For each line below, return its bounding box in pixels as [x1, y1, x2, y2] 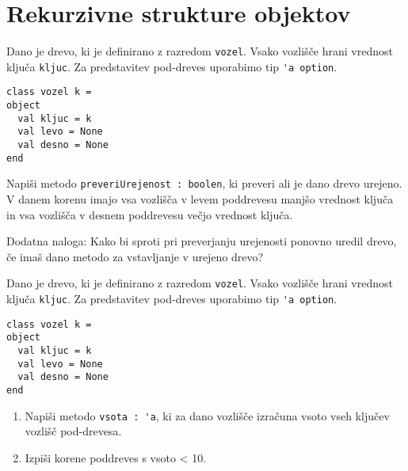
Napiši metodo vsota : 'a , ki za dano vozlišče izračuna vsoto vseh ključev [25, 407, 390, 424]
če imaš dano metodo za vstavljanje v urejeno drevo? [6, 248, 264, 264]
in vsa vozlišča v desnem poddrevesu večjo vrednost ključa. [6, 206, 293, 222]
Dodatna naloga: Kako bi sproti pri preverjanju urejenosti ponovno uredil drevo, [6, 233, 397, 249]
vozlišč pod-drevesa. [25, 423, 122, 439]
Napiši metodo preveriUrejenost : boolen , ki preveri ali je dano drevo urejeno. [6, 175, 402, 192]
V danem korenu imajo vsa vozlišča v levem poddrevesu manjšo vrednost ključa [6, 191, 394, 207]
